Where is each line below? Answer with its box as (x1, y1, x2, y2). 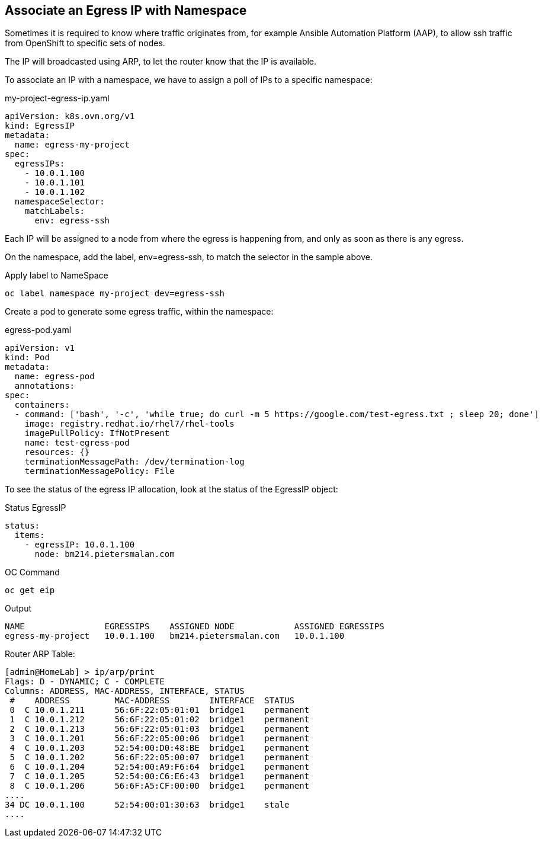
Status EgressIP (5, 502, 66, 513)
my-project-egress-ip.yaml (5, 93, 110, 104)
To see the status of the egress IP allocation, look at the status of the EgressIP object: (5, 484, 338, 495)
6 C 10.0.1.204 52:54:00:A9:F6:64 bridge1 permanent (9, 762, 310, 772)
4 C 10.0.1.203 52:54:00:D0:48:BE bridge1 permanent (9, 743, 310, 753)
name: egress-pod (14, 372, 95, 382)
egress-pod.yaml (5, 325, 72, 335)
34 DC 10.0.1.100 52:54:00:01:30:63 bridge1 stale (5, 800, 290, 810)
